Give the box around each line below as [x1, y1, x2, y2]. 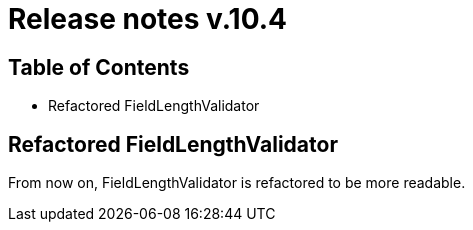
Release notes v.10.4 [8, 2, 288, 36]
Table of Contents [8, 54, 190, 80]
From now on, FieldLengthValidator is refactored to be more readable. [8, 174, 466, 192]
